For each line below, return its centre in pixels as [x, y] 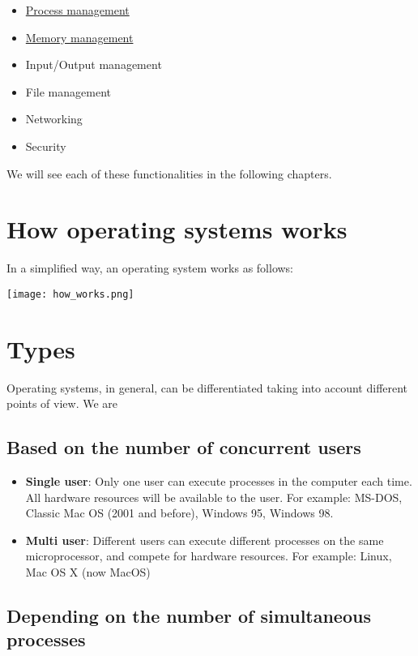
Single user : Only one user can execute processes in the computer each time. [219, 481]
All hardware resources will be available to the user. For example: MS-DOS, [214, 497]
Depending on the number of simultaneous [189, 615]
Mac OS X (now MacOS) [88, 572]
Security [46, 146]
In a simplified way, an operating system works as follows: [150, 268]
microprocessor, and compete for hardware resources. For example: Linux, [209, 556]
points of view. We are [62, 403]
